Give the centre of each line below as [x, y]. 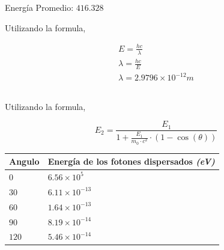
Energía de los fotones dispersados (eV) [131, 161]
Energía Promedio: [39, 7]
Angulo [24, 161]
